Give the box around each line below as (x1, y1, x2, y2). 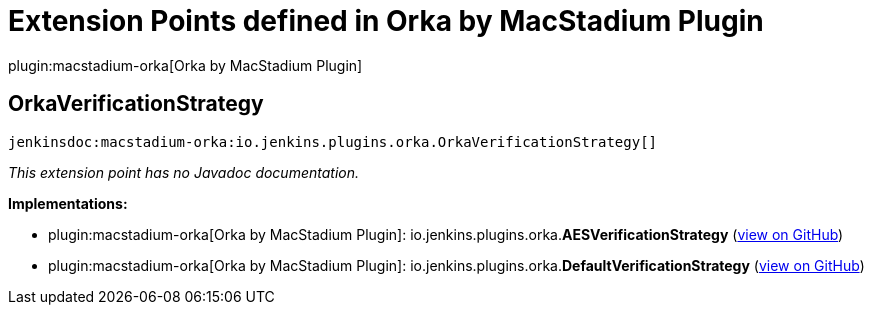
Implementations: (8, 194, 128, 212)
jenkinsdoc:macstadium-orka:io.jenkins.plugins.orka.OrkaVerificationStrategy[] (8, 133, 658, 150)
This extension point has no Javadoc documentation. (8, 163, 360, 181)
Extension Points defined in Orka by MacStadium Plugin (8, 4, 764, 38)
